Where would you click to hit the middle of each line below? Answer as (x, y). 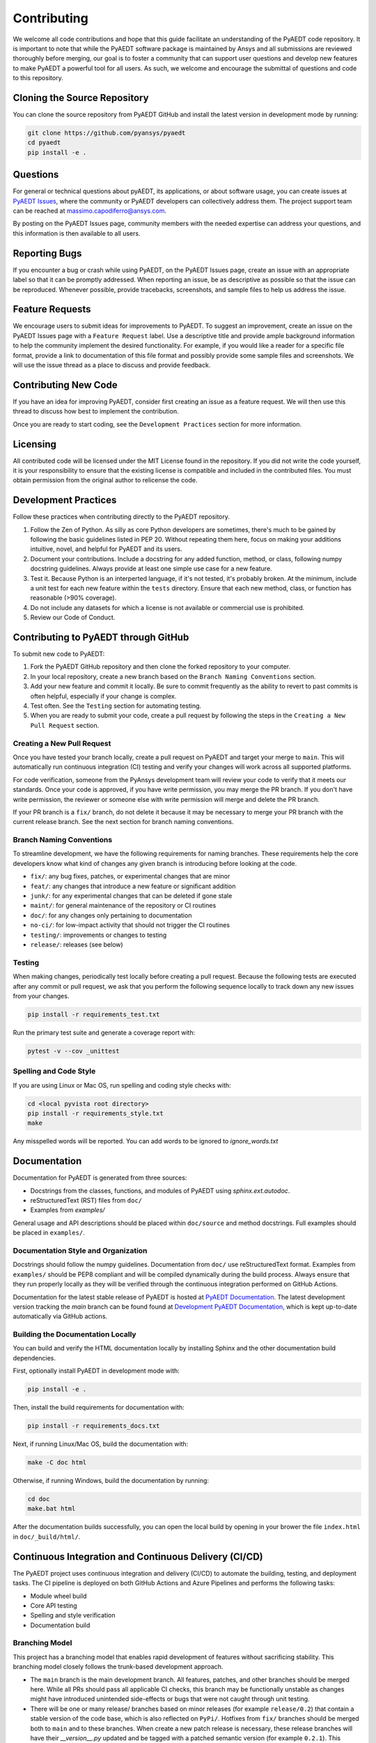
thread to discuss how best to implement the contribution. (96, 411)
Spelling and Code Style (54, 1072)
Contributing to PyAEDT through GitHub (101, 637)
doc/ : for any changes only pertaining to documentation (111, 915)
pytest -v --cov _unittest (73, 1051)
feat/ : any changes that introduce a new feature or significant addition (133, 886)
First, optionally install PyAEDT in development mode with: (96, 1371)
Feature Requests (52, 309)
